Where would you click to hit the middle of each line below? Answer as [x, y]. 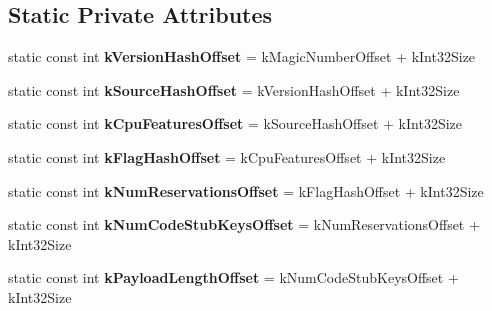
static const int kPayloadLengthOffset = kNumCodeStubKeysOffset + [233, 277]
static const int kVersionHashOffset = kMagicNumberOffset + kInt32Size [242, 56]
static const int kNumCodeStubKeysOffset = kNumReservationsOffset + [244, 224]
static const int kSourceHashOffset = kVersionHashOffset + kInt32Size [234, 89]
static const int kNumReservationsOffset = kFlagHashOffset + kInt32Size [246, 190]
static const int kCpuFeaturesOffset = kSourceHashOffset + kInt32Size [235, 123]
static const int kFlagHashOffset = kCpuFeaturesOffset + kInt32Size [227, 156]
